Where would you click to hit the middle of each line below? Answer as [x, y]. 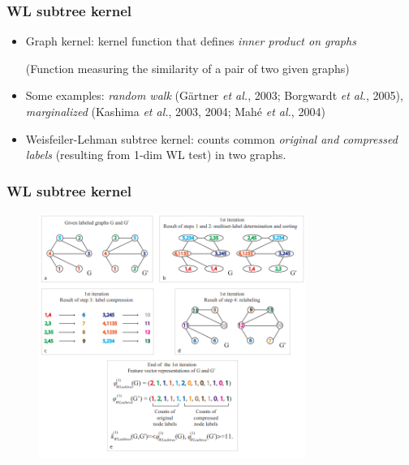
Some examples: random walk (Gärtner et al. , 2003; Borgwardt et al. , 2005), [214, 95]
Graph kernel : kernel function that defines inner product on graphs [191, 41]
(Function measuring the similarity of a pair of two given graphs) [187, 68]
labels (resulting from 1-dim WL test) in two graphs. [156, 155]
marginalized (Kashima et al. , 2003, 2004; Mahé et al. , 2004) [175, 111]
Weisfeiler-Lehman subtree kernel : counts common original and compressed [211, 138]
